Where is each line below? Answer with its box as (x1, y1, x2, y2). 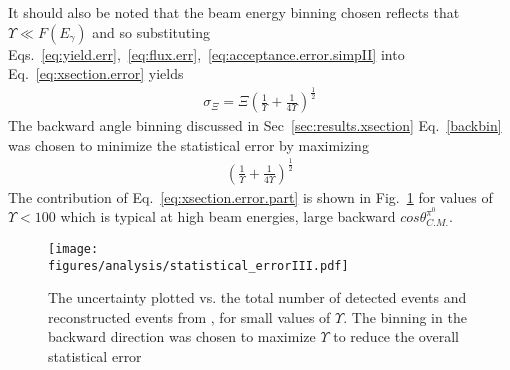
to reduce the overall (333, 326, 459, 347)
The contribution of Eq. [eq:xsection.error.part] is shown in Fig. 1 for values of (8, 186, 493, 207)
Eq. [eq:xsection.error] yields (8, 63, 184, 84)
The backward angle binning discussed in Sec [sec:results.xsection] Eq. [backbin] (8, 115, 502, 136)
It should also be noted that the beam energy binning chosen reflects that (8, 2, 460, 22)
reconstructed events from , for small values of (48, 306, 331, 327)
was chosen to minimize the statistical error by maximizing (8, 134, 369, 155)
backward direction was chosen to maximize (48, 326, 316, 347)
